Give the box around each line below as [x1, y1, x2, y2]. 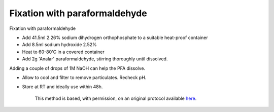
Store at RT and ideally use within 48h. [22, 84, 103, 90]
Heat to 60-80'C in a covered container [22, 49, 105, 55]
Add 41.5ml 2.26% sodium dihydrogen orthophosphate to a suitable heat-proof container [22, 34, 208, 41]
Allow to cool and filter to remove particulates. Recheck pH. [22, 74, 147, 81]
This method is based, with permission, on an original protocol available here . [35, 95, 197, 101]
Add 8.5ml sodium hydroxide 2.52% [22, 42, 97, 48]
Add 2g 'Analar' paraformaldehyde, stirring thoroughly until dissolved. [22, 56, 168, 62]
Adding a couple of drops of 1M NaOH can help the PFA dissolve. [9, 65, 146, 71]
